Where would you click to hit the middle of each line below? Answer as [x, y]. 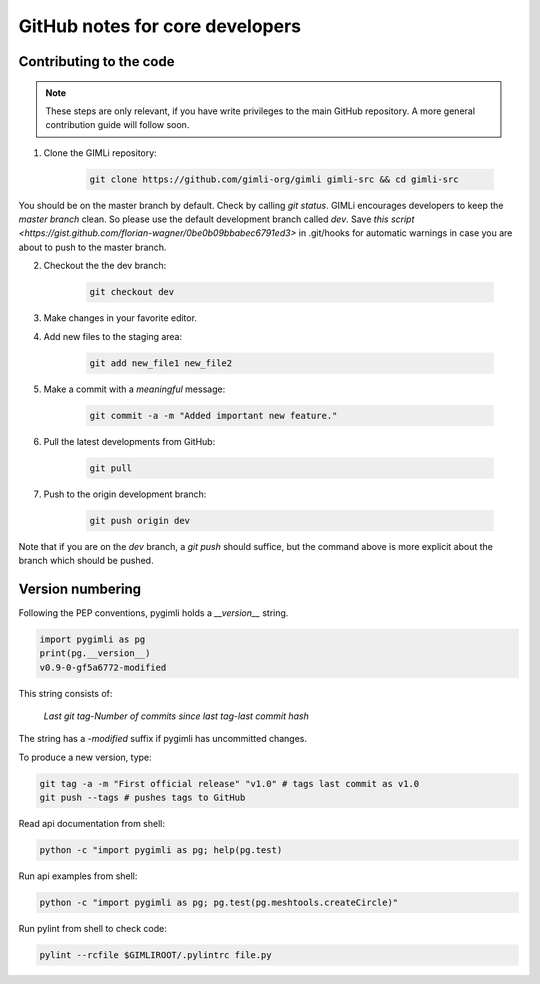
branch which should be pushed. [86, 560]
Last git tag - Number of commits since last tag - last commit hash [176, 716]
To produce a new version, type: [85, 757]
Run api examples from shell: [78, 876]
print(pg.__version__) [95, 653]
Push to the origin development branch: [125, 494]
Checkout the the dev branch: [105, 266]
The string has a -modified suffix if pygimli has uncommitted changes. [162, 739]
